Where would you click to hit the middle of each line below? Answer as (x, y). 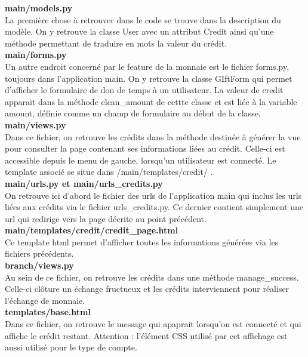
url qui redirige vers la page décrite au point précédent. (106, 218)
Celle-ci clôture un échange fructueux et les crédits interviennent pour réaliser (147, 289)
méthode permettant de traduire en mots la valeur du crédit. (116, 43)
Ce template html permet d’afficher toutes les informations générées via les (142, 241)
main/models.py (39, 8)
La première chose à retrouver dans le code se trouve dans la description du (143, 19)
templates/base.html (48, 312)
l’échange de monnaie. (45, 300)
